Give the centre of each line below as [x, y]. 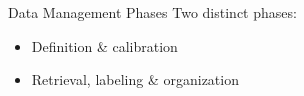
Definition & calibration [104, 45]
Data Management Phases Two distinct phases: [152, 12]
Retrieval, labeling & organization [135, 79]
